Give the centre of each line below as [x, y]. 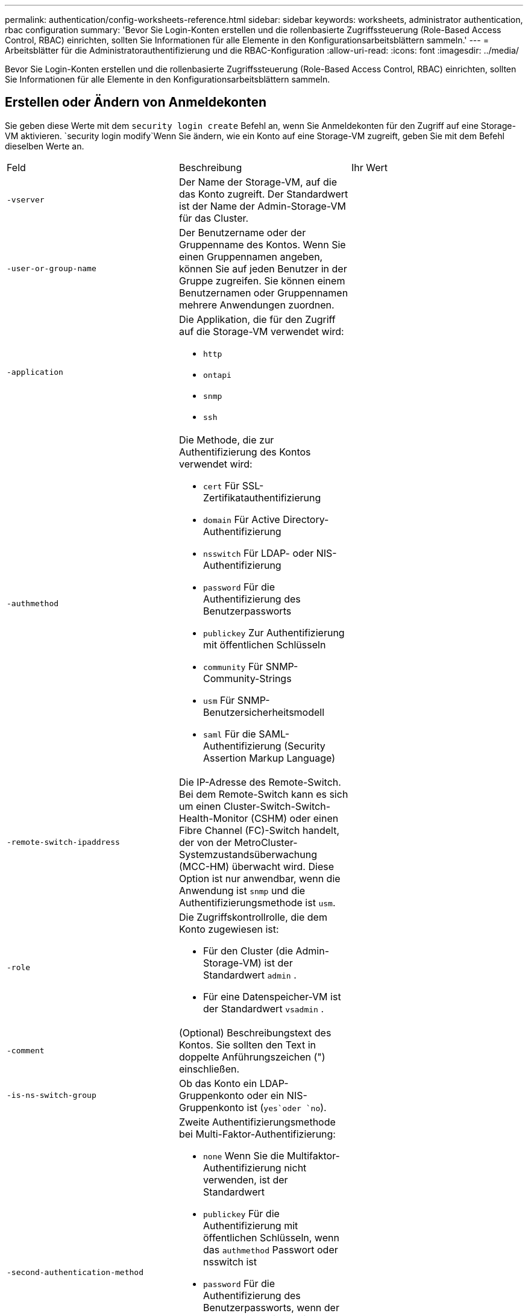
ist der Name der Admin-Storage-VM [262, 206]
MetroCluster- [266, 842]
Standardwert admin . [250, 975]
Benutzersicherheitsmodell [264, 712]
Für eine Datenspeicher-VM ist [272, 996]
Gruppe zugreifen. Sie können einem [262, 280]
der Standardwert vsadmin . [263, 1008]
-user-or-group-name [52, 269]
